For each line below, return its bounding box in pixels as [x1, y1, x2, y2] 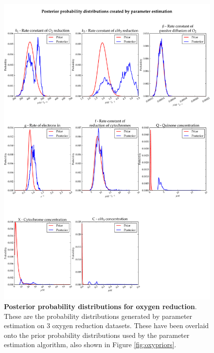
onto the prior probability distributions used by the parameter [4, 330, 190, 340]
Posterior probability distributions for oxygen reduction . [4, 301, 197, 311]
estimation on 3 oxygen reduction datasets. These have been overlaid [4, 320, 209, 331]
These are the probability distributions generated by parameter [4, 311, 193, 321]
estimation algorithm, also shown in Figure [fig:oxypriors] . [4, 339, 177, 350]
